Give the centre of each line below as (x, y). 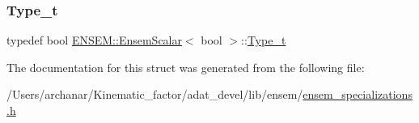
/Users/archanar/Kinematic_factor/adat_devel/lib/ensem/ (155, 94)
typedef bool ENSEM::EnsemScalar (94, 40)
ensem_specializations (358, 94)
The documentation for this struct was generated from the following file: (186, 67)
